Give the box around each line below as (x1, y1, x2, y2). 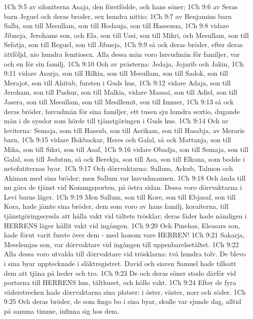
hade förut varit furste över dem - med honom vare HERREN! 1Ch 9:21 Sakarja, (4, 230, 245, 240)
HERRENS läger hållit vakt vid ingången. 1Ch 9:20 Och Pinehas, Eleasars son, (4, 220, 240, 230)
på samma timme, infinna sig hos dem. (4, 306, 119, 316)
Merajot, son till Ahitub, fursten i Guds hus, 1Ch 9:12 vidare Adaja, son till (4, 77, 231, 87)
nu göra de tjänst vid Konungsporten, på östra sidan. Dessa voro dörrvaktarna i (4, 182, 242, 192)
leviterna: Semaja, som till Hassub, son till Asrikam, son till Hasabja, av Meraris (4, 125, 245, 135)
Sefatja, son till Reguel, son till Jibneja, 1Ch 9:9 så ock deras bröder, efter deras (4, 39, 243, 50)
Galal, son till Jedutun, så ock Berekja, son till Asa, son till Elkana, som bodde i (4, 153, 245, 164)
